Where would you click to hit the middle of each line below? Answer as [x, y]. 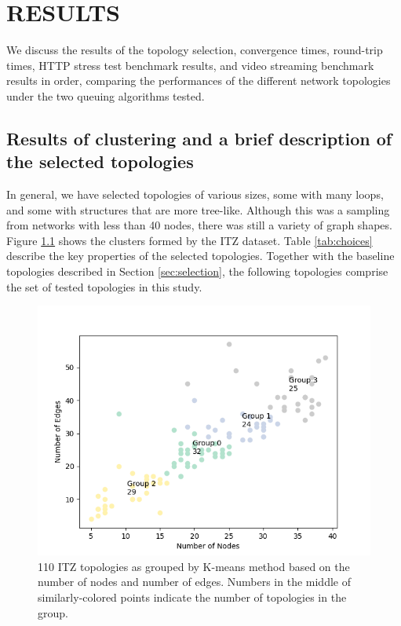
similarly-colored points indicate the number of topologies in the [192, 597]
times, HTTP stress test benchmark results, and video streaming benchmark [190, 65]
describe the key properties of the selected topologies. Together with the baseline [200, 256]
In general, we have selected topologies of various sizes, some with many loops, [195, 194]
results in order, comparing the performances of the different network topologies [199, 81]
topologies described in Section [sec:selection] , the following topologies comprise [197, 271]
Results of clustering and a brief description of [199, 138]
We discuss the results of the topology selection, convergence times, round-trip [195, 50]
